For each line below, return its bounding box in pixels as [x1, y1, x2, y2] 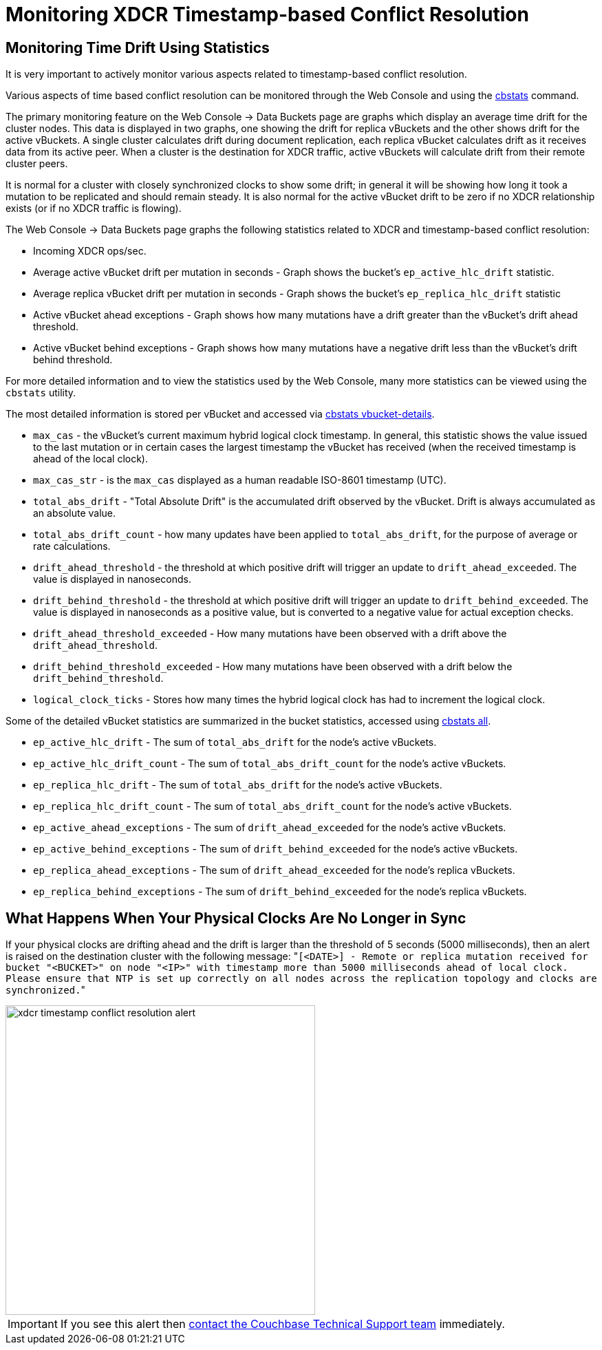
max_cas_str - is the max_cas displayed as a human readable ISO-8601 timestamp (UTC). [33, 474, 447, 486]
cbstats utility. [6, 387, 76, 399]
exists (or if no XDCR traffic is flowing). [6, 202, 182, 215]
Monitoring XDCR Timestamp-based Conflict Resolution [6, 3, 529, 26]
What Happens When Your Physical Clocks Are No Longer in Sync [6, 909, 466, 927]
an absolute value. [33, 507, 116, 519]
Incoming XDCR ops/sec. [33, 245, 147, 257]
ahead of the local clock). [33, 453, 148, 465]
